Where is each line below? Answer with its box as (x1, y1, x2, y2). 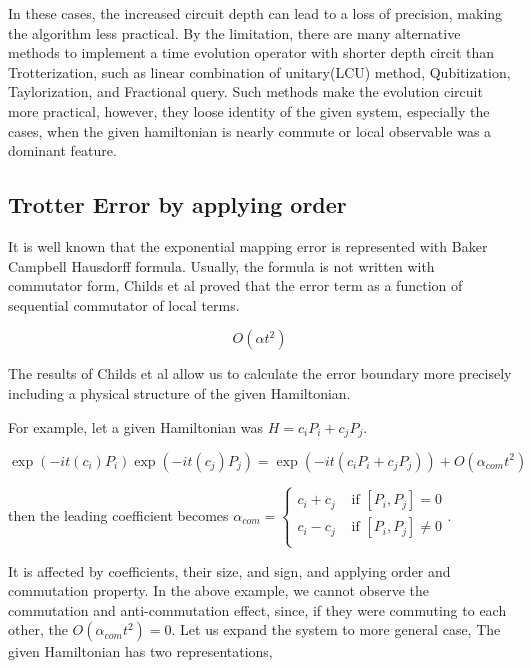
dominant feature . (8, 140, 117, 161)
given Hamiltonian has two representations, (8, 641, 273, 662)
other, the (8, 619, 68, 640)
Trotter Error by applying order (8, 189, 347, 220)
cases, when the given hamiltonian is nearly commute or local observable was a (8, 120, 492, 141)
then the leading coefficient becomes (8, 504, 229, 525)
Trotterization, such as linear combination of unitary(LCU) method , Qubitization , (8, 61, 511, 82)
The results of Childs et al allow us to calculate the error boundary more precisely (8, 363, 512, 384)
